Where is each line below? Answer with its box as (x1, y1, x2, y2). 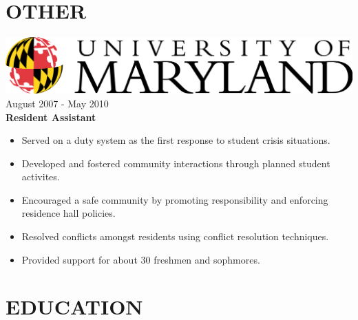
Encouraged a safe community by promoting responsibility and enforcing (21, 192, 328, 206)
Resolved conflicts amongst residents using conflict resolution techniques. (21, 229, 329, 244)
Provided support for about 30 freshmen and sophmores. (21, 252, 260, 266)
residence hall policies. (21, 206, 116, 220)
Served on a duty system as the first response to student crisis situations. (21, 133, 330, 147)
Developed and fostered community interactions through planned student (21, 156, 330, 170)
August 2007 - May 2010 (6, 96, 109, 110)
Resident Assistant (6, 109, 96, 124)
